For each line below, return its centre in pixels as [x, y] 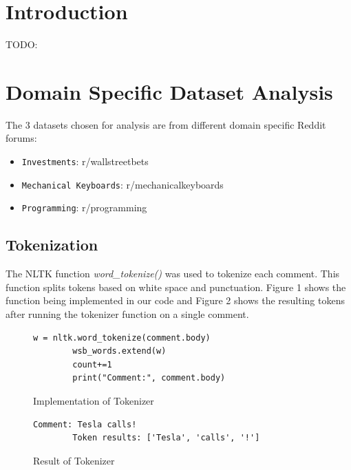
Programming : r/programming [84, 207]
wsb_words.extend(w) [119, 351]
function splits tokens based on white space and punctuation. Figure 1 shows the [176, 287]
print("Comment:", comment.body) [149, 378]
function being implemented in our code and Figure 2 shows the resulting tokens [175, 300]
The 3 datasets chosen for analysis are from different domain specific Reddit [166, 124]
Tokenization [52, 245]
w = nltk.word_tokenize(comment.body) [122, 338]
